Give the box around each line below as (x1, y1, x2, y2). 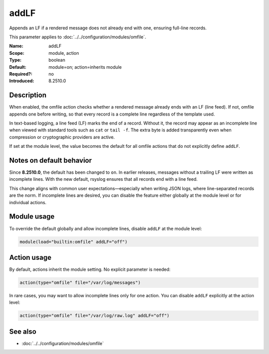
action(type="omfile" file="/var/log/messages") (19, 279, 141, 285)
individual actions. (9, 199, 47, 205)
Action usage (9, 253, 52, 261)
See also (9, 327, 37, 336)
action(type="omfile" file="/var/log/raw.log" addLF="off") (19, 313, 170, 319)
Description (9, 91, 47, 100)
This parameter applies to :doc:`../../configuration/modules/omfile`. (9, 34, 146, 40)
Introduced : (9, 78, 34, 84)
